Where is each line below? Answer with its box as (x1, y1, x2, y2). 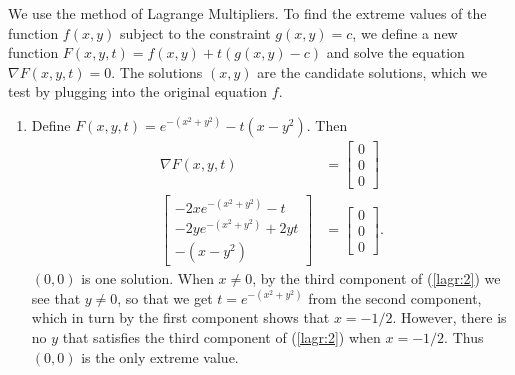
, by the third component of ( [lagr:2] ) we (252, 268, 501, 289)
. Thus (444, 327, 484, 347)
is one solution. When (81, 268, 214, 289)
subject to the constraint (119, 22, 271, 43)
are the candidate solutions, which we (257, 61, 487, 82)
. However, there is (392, 307, 507, 328)
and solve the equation (326, 42, 465, 63)
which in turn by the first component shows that (31, 307, 330, 328)
